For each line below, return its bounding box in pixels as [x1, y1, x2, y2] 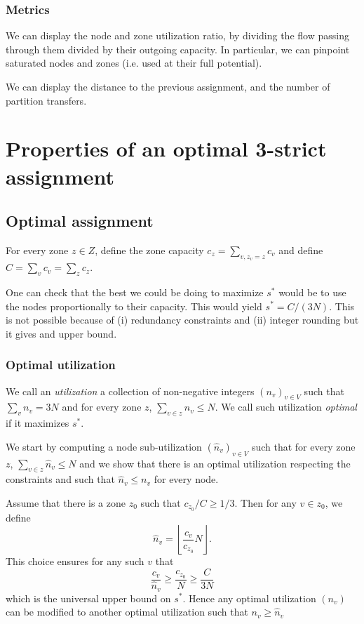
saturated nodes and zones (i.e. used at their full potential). [6, 55, 262, 70]
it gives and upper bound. [6, 326, 117, 340]
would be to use [278, 284, 346, 299]
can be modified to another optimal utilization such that [6, 604, 248, 619]
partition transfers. [6, 93, 87, 107]
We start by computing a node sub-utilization [6, 439, 202, 453]
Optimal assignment [6, 210, 154, 232]
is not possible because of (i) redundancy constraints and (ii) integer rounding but [6, 312, 359, 327]
